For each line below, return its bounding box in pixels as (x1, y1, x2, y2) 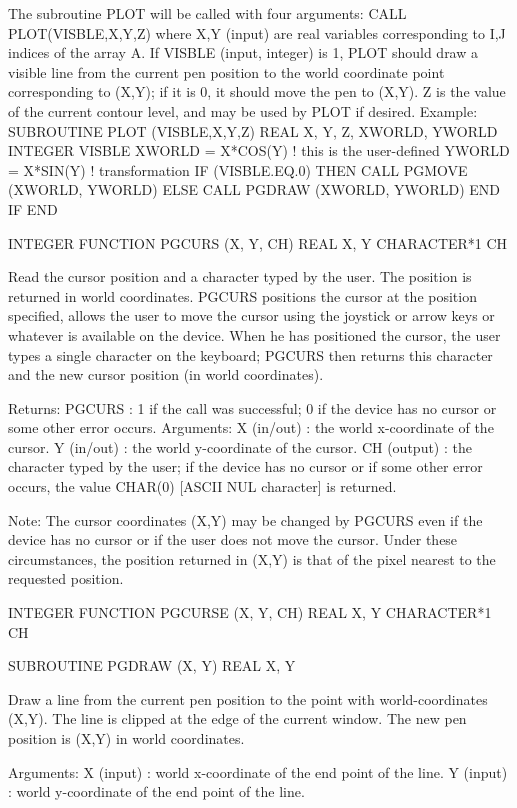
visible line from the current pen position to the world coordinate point (8, 61, 445, 82)
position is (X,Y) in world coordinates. (8, 728, 245, 748)
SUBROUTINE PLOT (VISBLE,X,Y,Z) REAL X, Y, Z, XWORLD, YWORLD (8, 120, 498, 141)
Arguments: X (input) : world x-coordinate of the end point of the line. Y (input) (8, 761, 508, 782)
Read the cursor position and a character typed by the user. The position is (8, 266, 472, 287)
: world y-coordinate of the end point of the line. (8, 781, 305, 802)
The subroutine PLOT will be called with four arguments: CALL (8, 3, 407, 23)
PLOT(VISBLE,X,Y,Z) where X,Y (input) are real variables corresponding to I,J (8, 22, 506, 43)
